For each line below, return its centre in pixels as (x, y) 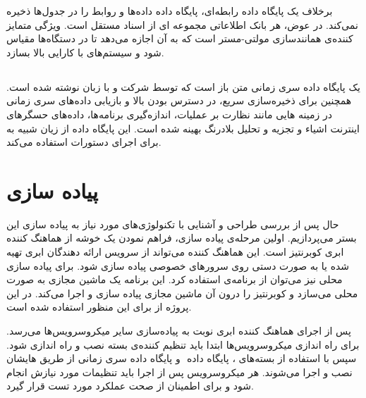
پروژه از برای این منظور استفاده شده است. (99, 307)
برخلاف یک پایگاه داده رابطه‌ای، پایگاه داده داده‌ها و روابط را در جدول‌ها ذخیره (170, 11)
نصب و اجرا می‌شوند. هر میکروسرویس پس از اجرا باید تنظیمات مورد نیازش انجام (179, 372)
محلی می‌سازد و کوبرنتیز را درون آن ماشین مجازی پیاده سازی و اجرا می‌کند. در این (182, 293)
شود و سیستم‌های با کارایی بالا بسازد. (85, 52)
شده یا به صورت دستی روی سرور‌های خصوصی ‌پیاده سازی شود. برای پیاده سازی (178, 265)
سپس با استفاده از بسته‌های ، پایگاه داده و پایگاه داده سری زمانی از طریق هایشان (182, 358)
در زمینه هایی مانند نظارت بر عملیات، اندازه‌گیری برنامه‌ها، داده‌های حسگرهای (169, 114)
